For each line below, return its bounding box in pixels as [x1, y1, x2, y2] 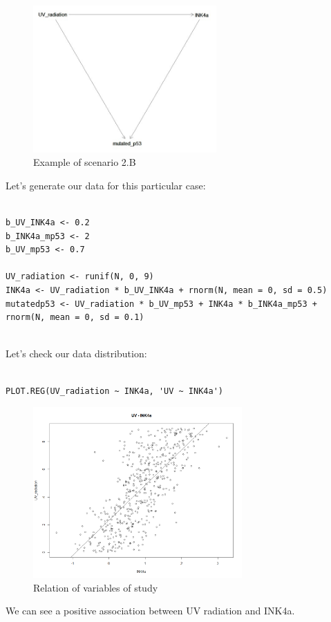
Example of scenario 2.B [33, 155, 136, 169]
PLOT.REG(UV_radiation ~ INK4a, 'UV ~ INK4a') [6, 386, 223, 396]
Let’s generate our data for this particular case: [6, 178, 206, 192]
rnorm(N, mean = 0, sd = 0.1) [6, 312, 144, 323]
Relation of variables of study [33, 580, 158, 594]
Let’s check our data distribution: [6, 346, 147, 361]
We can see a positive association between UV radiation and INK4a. [6, 603, 295, 618]
